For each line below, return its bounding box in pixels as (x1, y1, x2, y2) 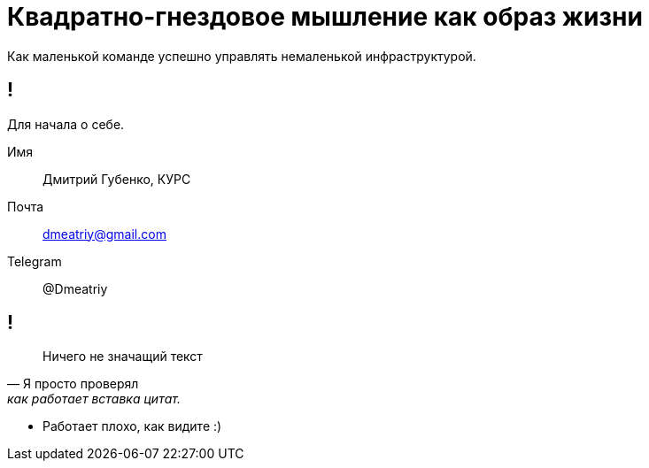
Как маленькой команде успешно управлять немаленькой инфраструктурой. (7, 48, 476, 64)
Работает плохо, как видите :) (42, 418, 222, 434)
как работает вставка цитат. (7, 391, 181, 407)
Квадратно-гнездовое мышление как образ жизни (7, 2, 643, 32)
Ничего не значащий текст (42, 349, 203, 364)
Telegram (7, 253, 62, 269)
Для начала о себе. (7, 116, 125, 132)
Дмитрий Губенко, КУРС (42, 171, 191, 187)
